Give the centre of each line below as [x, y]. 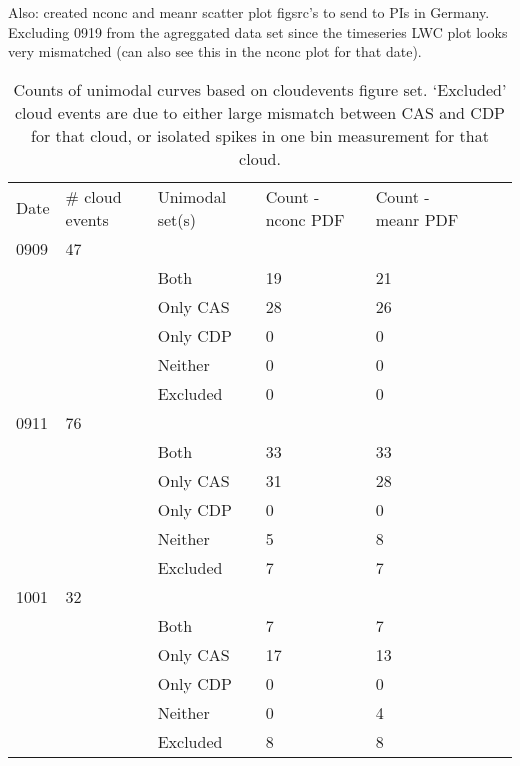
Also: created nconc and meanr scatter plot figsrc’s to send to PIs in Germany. [249, 12]
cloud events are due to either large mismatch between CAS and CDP [260, 112]
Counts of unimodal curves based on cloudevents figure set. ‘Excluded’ [260, 89]
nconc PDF [305, 219]
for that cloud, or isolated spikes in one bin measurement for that [260, 135]
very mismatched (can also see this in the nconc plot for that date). [215, 51]
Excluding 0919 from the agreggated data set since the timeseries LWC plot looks [258, 31]
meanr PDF [417, 219]
